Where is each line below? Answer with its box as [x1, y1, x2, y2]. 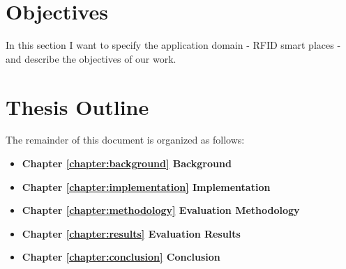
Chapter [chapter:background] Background [22, 156, 232, 171]
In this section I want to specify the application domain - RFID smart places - [6, 38, 341, 52]
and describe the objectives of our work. [6, 51, 176, 66]
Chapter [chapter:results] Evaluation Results [22, 226, 241, 240]
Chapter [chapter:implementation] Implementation [22, 179, 271, 194]
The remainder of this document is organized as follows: [6, 132, 245, 147]
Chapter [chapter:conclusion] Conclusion [22, 249, 220, 264]
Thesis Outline [6, 92, 149, 121]
